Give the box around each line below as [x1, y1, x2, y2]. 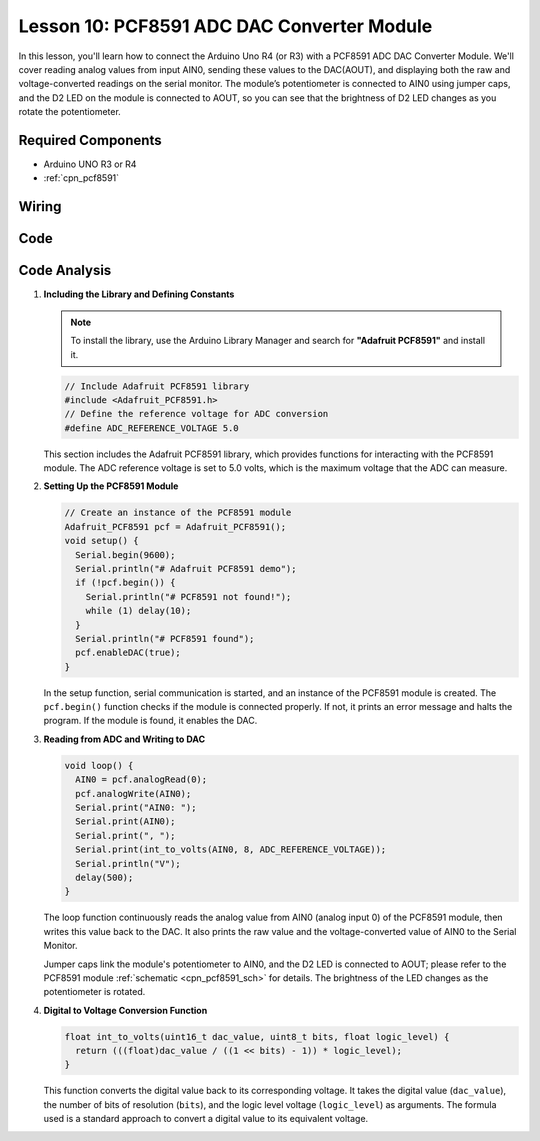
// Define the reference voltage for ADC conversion [64, 408, 329, 420]
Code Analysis [18, 262, 112, 279]
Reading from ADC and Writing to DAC [43, 733, 205, 745]
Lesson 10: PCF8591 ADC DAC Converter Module [18, 15, 433, 37]
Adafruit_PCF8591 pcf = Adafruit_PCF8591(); [64, 521, 287, 532]
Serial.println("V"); [75, 858, 182, 869]
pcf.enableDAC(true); [75, 647, 182, 659]
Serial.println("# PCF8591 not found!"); [85, 591, 292, 602]
